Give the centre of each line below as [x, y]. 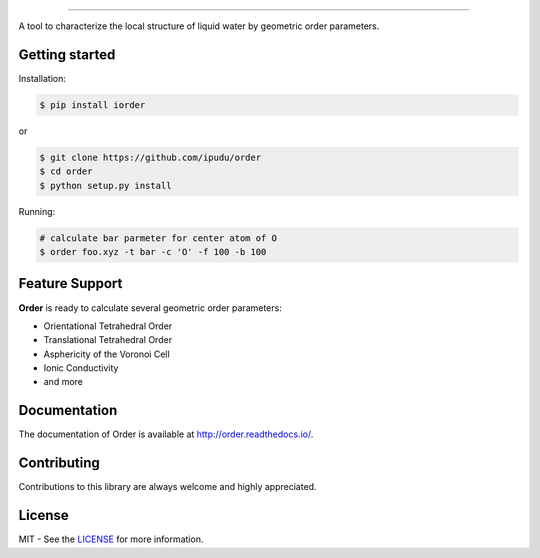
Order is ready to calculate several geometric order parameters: [150, 307]
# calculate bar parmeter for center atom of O [158, 238]
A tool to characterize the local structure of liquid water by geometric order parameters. [199, 26]
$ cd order [66, 171]
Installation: [42, 78]
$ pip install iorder [92, 104]
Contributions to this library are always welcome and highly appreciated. [167, 487]
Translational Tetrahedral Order [108, 340]
